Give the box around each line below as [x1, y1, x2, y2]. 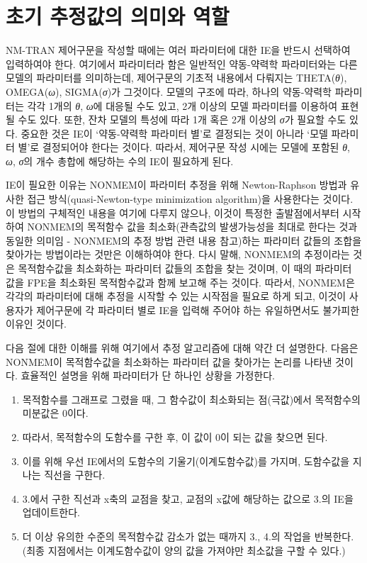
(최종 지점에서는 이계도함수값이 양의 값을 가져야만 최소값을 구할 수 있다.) [22, 542, 346, 557]
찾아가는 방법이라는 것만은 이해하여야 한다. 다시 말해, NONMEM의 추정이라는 [6, 247, 350, 262]
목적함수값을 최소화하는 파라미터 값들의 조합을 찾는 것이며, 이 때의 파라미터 [18, 261, 352, 276]
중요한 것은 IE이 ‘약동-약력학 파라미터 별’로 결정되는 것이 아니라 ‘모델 [21, 126, 328, 140]
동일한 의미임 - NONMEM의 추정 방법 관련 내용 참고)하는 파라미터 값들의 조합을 [6, 233, 362, 247]
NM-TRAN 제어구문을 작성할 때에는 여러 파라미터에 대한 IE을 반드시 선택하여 [6, 43, 351, 57]
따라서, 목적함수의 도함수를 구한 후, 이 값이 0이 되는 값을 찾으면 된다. [22, 429, 328, 444]
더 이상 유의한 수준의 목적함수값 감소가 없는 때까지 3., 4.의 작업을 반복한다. [22, 528, 354, 543]
